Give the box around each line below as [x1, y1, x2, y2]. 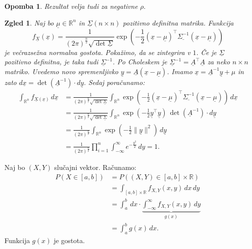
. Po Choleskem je [112, 56, 167, 67]
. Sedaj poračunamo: [83, 77, 145, 87]
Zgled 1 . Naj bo [4, 17, 54, 28]
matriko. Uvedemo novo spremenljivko [4, 66, 119, 76]
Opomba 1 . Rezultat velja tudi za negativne [4, 1, 138, 11]
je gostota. [53, 235, 85, 246]
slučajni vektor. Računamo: [54, 162, 136, 172]
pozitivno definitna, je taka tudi [4, 56, 99, 67]
